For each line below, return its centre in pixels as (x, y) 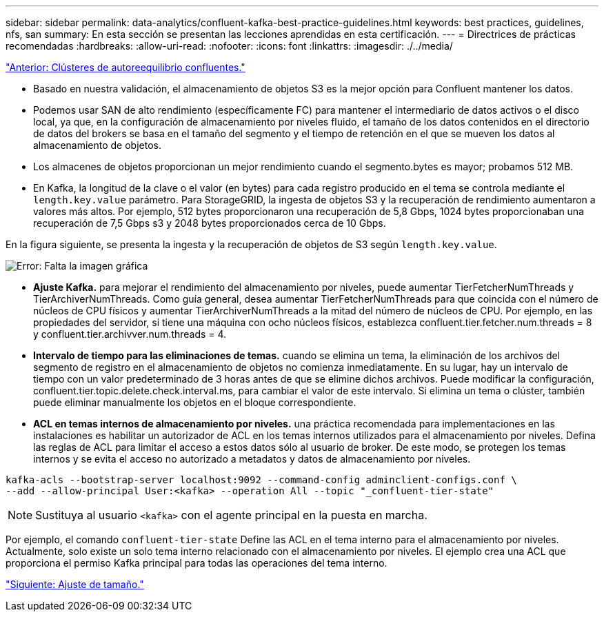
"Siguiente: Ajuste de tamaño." (75, 584)
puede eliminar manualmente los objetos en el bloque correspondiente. (195, 402)
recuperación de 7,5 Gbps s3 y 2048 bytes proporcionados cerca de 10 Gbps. (210, 223)
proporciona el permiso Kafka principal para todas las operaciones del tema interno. (197, 563)
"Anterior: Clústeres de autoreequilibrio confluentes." (125, 67)
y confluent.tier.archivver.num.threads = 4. (130, 334)
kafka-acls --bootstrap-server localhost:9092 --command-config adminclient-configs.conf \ (261, 480)
